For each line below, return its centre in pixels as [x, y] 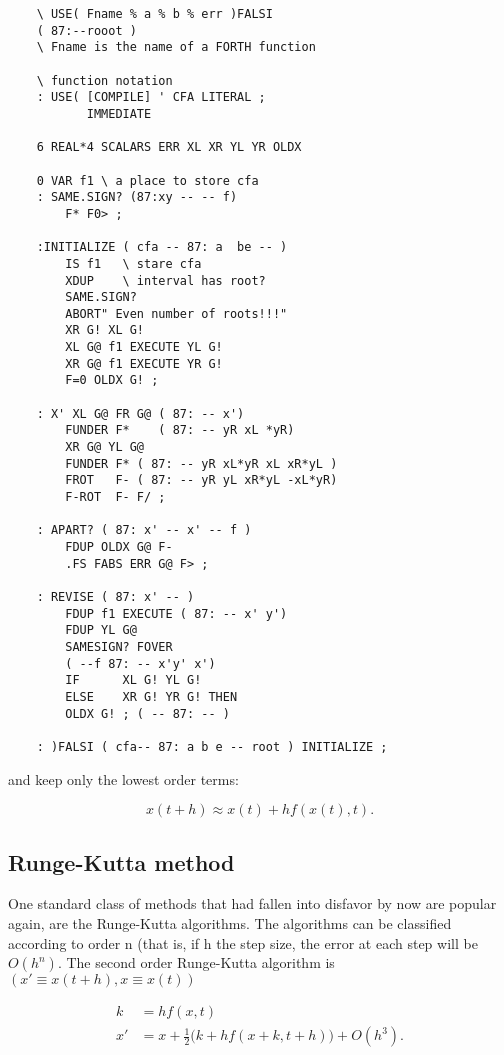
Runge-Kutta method [121, 861]
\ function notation [104, 80]
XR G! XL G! [105, 330]
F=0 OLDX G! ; [112, 380]
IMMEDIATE [119, 113]
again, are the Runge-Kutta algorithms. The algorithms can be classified [230, 922]
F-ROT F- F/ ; [115, 497]
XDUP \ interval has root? [165, 280]
